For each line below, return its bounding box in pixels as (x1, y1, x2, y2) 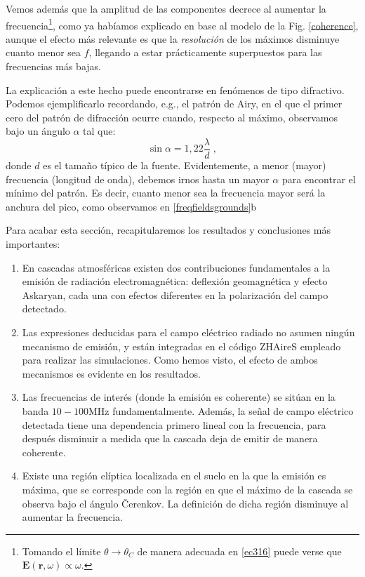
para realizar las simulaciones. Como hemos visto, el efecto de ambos (22, 352, 318, 367)
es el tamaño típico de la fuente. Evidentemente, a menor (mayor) (43, 158, 326, 173)
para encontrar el (281, 171, 356, 186)
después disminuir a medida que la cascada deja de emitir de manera (22, 431, 318, 446)
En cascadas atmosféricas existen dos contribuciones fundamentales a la (22, 260, 331, 274)
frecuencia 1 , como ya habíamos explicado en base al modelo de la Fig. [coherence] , (6, 15, 359, 32)
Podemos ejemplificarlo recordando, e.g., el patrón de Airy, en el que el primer (6, 96, 343, 111)
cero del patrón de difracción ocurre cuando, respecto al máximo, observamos (6, 110, 338, 124)
